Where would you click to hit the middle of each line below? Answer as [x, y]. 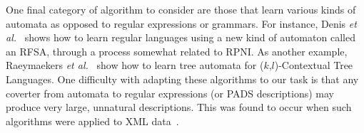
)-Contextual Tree [314, 65]
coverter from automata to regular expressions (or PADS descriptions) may [170, 93]
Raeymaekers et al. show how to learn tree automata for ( [135, 65]
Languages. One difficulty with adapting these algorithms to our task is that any [182, 79]
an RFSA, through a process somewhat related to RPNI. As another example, [177, 51]
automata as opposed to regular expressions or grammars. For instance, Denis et [181, 23]
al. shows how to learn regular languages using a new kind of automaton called [181, 37]
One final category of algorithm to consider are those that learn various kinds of [181, 9]
